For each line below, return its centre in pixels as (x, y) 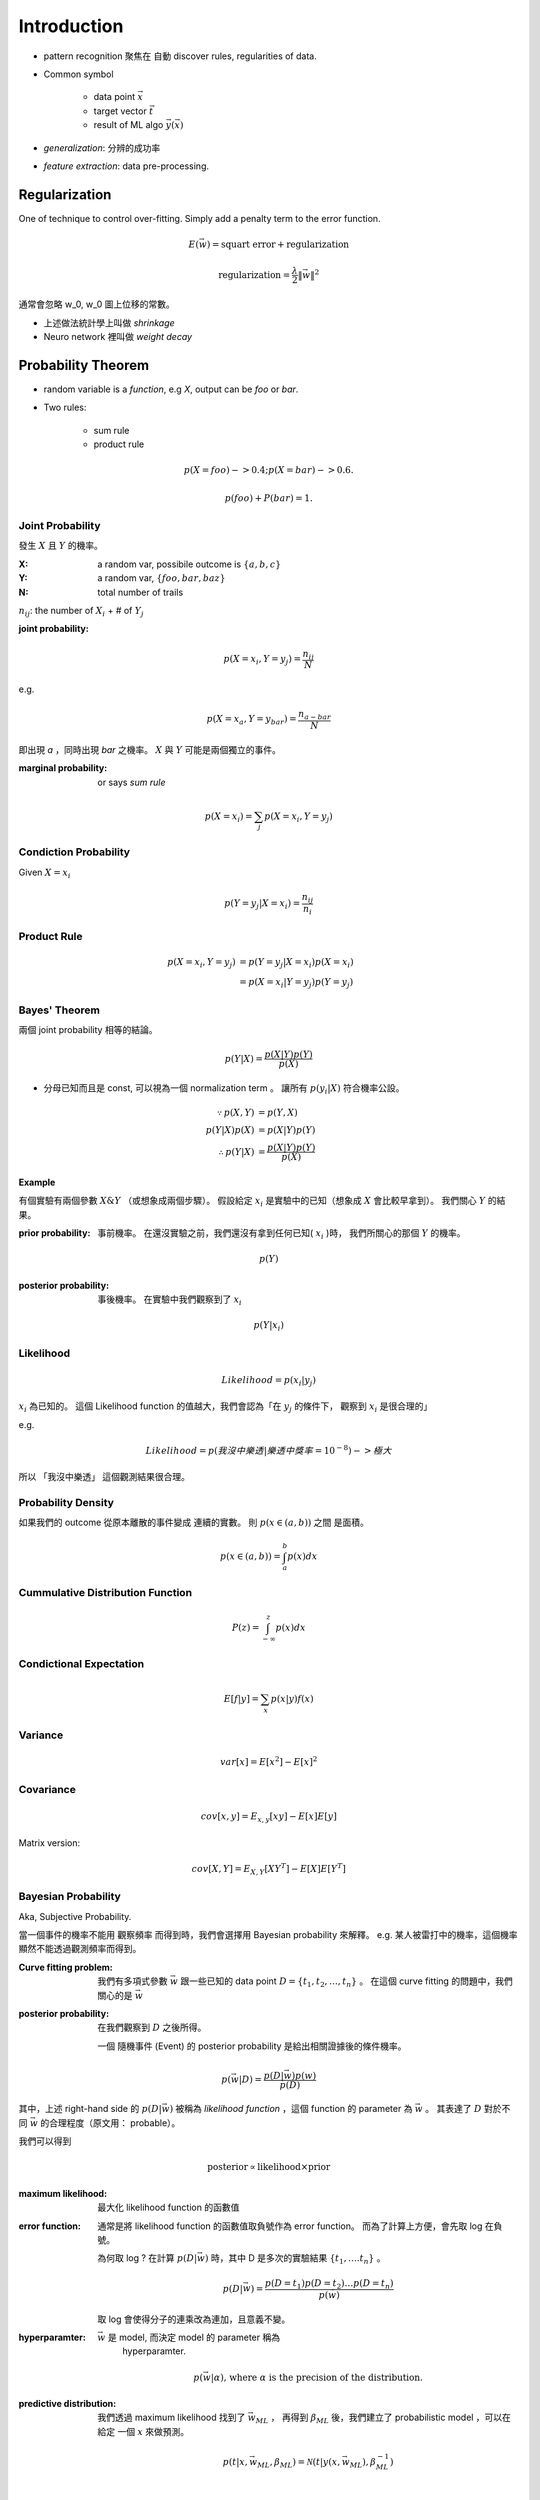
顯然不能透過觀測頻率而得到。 (80, 1949)
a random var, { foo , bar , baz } (161, 578)
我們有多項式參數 (132, 1981)
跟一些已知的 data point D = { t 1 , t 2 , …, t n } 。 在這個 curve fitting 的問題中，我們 (347, 1982)
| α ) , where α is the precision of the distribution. (317, 2377)
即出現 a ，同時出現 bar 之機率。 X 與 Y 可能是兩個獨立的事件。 (150, 749)
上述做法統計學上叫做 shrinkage (109, 322)
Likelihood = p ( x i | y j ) (269, 1381)
